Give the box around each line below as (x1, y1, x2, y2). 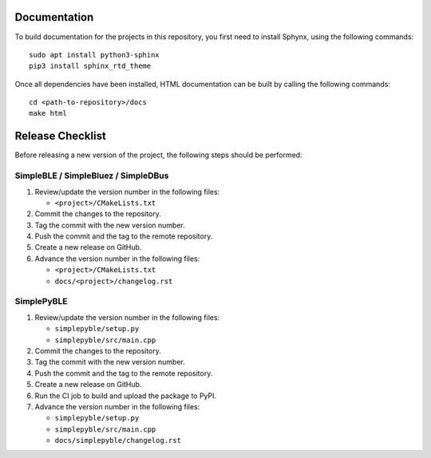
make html (29, 109, 67, 118)
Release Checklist (14, 129, 107, 143)
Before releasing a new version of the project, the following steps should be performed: (14, 150, 302, 160)
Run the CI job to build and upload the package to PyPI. (34, 391, 217, 401)
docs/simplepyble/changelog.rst (54, 436, 181, 445)
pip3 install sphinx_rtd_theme (29, 61, 152, 71)
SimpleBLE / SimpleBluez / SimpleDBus (14, 170, 169, 181)
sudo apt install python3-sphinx (29, 50, 160, 59)
